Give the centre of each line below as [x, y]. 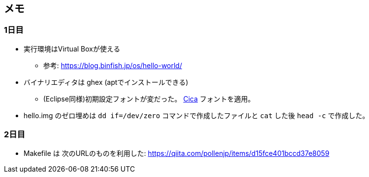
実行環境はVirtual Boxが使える [72, 49]
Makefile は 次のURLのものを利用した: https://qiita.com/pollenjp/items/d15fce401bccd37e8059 [177, 153]
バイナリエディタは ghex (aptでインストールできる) [106, 82]
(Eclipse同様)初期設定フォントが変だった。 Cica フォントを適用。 [149, 99]
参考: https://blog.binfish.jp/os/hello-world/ [113, 65]
